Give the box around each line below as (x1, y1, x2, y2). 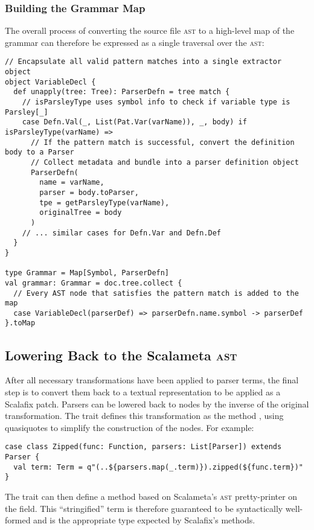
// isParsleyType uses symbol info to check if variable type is (22, 98, 290, 107)
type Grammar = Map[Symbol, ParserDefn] (5, 269, 170, 278)
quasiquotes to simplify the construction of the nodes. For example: (5, 421, 254, 433)
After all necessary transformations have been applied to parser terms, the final (5, 374, 299, 386)
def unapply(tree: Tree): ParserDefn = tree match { (13, 88, 230, 97)
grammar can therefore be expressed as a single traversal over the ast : (5, 36, 264, 48)
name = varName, (39, 178, 104, 187)
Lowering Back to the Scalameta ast (5, 345, 237, 364)
